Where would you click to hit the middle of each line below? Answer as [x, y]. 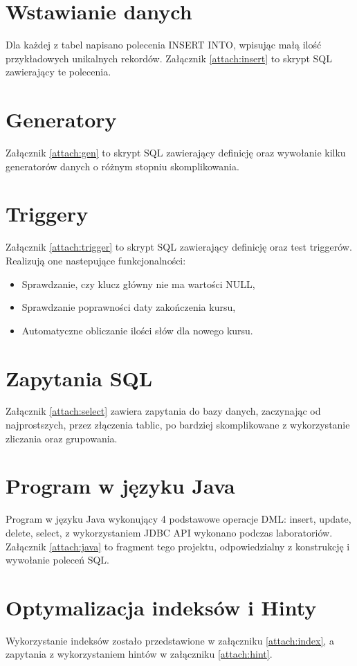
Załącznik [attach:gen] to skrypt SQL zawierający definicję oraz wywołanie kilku [176, 153]
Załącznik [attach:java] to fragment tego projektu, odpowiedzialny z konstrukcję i [178, 546]
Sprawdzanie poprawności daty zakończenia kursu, [129, 307]
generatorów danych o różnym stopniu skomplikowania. [122, 166]
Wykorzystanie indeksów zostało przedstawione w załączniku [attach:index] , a [170, 640]
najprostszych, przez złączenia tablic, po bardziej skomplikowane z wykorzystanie [178, 425]
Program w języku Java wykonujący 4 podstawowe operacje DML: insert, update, [178, 519]
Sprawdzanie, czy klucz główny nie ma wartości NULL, [138, 283]
